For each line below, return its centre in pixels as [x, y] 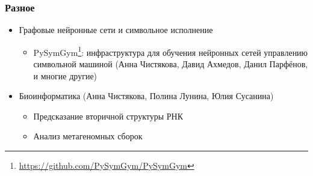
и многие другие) [65, 75]
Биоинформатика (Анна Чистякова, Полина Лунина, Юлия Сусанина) [146, 96]
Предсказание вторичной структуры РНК [108, 116]
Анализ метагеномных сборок [88, 136]
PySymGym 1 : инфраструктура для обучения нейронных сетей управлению [171, 51]
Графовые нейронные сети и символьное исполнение [116, 30]
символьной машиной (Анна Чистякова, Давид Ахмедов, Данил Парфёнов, [171, 64]
